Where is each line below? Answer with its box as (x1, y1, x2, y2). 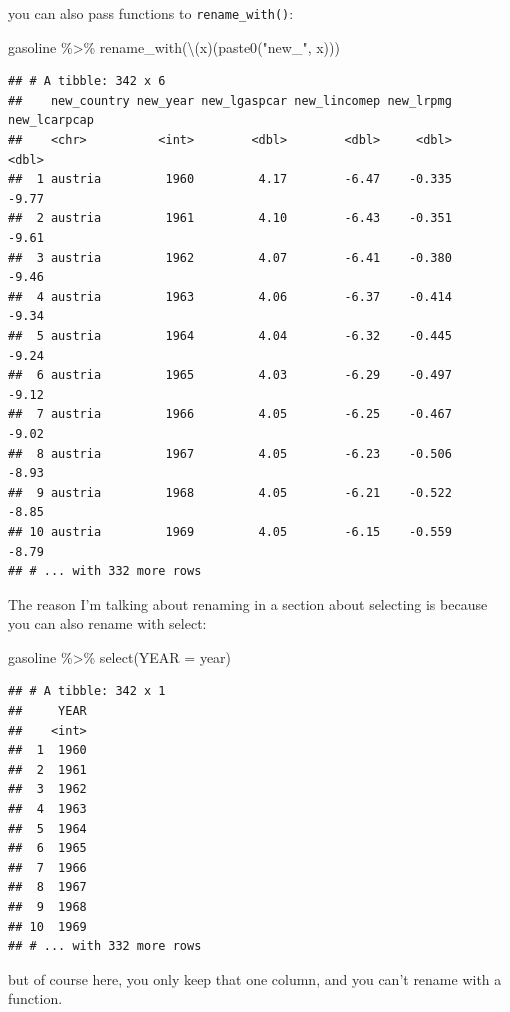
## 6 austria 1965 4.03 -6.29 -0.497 (8, 368, 452, 383)
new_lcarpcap (8, 113, 94, 128)
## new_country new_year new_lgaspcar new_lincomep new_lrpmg (8, 93, 452, 108)
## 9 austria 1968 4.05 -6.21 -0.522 (8, 485, 452, 500)
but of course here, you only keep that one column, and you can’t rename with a (8, 968, 502, 989)
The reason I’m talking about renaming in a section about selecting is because (8, 593, 488, 614)
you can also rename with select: (8, 613, 207, 634)
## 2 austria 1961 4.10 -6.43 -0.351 (8, 211, 452, 226)
